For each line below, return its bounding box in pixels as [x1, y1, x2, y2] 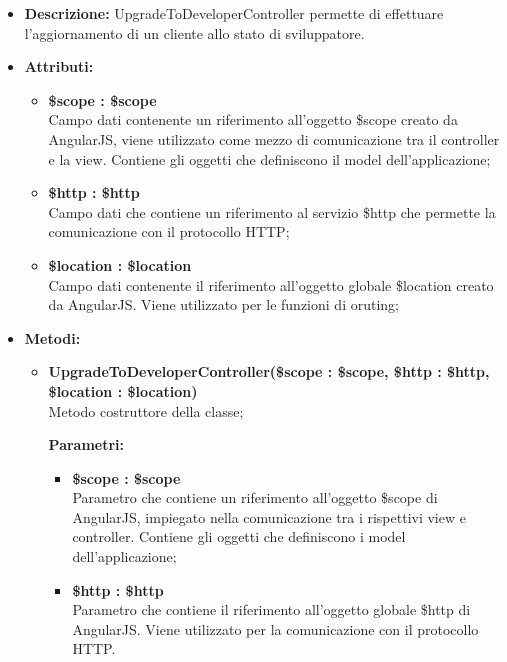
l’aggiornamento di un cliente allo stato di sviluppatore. [24, 22, 365, 43]
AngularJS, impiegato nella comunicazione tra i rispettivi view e [72, 506, 466, 527]
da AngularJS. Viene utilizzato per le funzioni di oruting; [48, 294, 399, 315]
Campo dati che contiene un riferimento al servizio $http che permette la [48, 201, 496, 222]
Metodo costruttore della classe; [48, 400, 244, 421]
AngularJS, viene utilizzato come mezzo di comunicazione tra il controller [48, 128, 500, 149]
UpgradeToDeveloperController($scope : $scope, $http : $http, [48, 361, 490, 382]
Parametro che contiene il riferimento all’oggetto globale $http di [72, 599, 471, 620]
